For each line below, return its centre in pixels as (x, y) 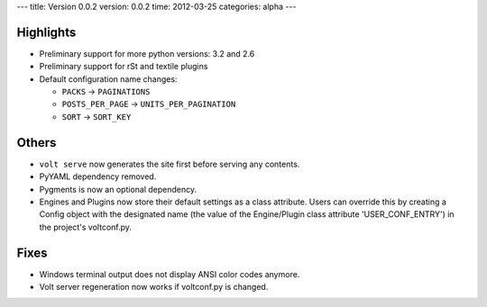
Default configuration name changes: (108, 79)
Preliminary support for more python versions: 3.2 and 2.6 (147, 53)
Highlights (46, 32)
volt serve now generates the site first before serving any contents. (170, 164)
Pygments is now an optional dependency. (118, 189)
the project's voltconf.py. (86, 227)
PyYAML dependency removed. (98, 176)
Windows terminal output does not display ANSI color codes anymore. (170, 274)
